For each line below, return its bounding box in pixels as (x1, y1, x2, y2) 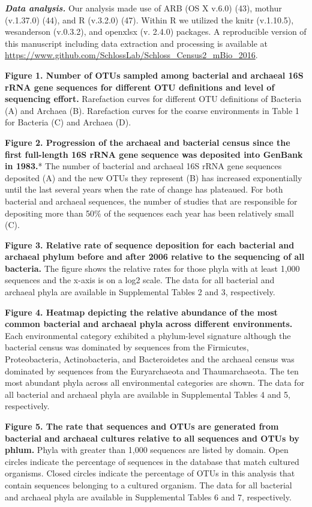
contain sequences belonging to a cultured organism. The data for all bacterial (5, 478, 292, 491)
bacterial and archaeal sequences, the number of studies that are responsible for (5, 194, 298, 207)
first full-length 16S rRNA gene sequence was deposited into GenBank (5, 148, 303, 160)
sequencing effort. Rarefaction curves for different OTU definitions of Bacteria (5, 92, 302, 105)
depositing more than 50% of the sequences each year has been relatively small (5, 206, 294, 219)
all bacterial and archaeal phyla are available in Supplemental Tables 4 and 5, (5, 388, 290, 400)
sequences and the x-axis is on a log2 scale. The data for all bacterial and (5, 274, 275, 286)
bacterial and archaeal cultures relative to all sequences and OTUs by (5, 431, 299, 444)
